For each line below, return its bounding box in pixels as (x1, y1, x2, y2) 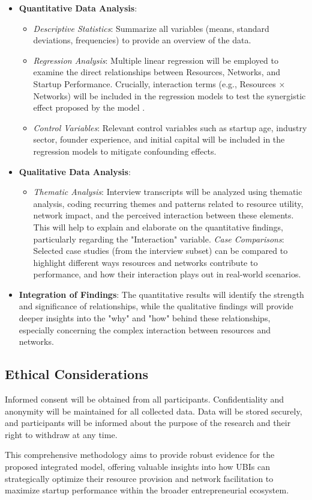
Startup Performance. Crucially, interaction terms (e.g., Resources (33, 77, 276, 90)
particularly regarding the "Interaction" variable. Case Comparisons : (33, 232, 284, 245)
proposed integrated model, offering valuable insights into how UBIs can (5, 460, 271, 473)
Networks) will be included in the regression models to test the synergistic (33, 89, 306, 102)
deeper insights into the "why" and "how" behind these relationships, (19, 312, 271, 324)
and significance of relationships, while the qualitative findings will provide (19, 300, 293, 312)
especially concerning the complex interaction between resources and (19, 323, 271, 336)
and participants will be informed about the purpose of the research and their (5, 416, 291, 429)
